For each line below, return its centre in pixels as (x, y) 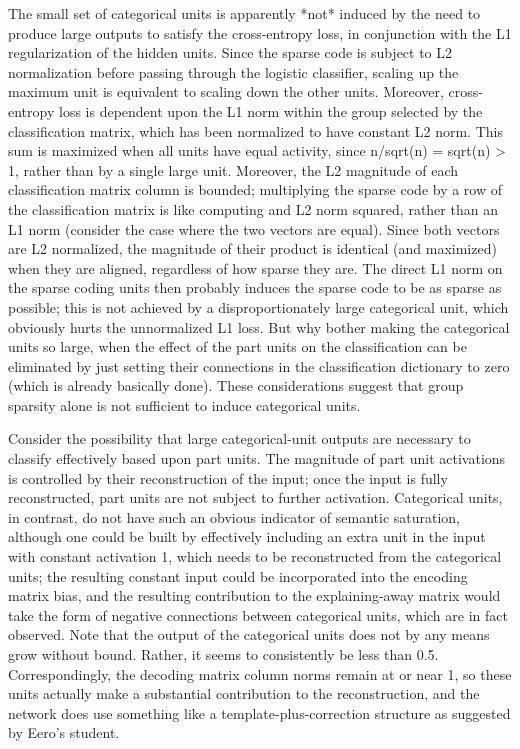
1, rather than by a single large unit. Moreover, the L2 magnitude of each (233, 169)
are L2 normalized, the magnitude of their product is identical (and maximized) (252, 248)
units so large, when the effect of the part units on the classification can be (237, 346)
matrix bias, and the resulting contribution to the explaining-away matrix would (254, 595)
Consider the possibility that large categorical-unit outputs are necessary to (239, 438)
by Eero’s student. (64, 732)
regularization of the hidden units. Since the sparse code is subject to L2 (230, 52)
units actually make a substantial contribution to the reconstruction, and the (244, 693)
